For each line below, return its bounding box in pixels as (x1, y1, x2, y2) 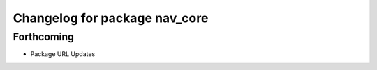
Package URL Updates (30, 50, 96, 58)
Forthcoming (13, 30, 75, 43)
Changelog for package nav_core (13, 10, 209, 26)
